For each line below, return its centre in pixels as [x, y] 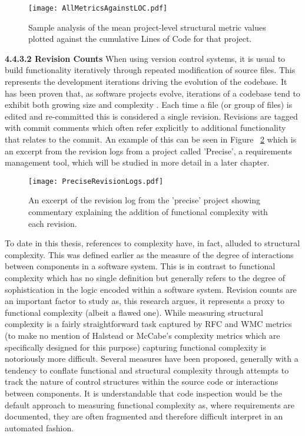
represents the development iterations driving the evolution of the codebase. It [146, 82]
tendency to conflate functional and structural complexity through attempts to [147, 370]
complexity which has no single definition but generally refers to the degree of [145, 278]
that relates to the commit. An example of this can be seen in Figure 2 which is [151, 139]
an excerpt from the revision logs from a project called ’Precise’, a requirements [148, 151]
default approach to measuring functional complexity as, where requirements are [150, 404]
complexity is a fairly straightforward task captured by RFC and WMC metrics [148, 324]
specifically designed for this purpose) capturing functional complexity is [135, 347]
